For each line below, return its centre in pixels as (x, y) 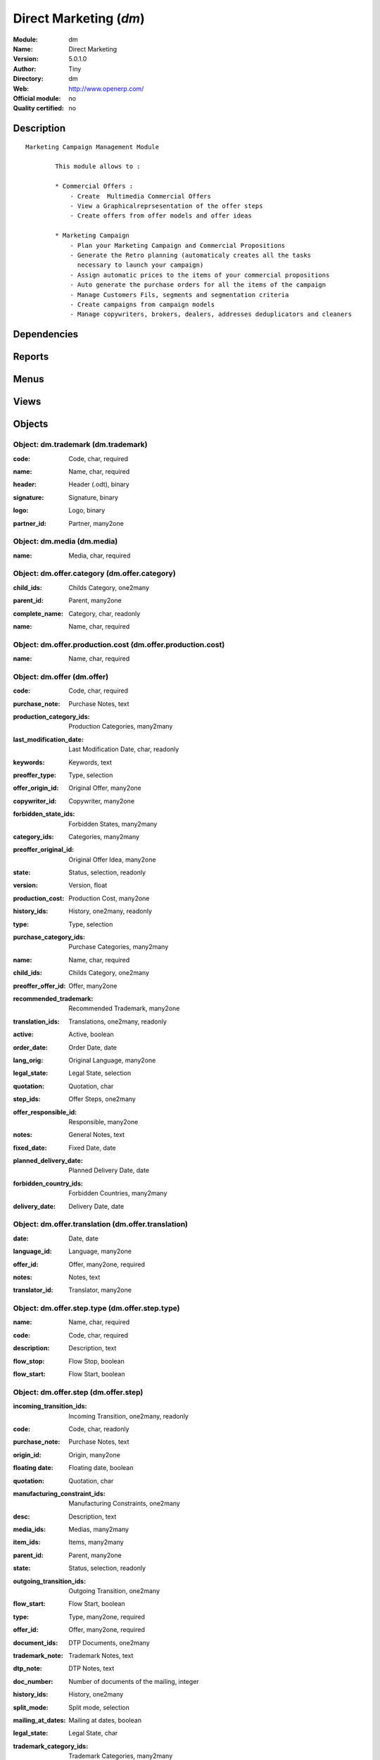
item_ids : (27, 1542)
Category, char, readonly (104, 613)
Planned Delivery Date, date (109, 1170)
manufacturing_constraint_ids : (59, 1493)
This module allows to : (98, 166)
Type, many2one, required (107, 1616)
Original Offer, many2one (105, 788)
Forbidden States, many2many (113, 824)
